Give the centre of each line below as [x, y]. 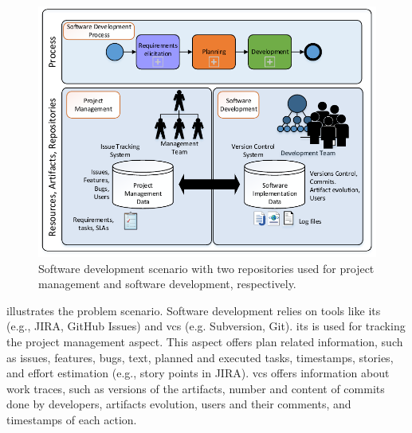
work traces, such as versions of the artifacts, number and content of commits [196, 388]
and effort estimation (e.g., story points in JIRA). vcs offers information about [198, 373]
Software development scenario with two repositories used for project [206, 268]
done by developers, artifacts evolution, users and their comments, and [179, 404]
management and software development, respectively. [167, 284]
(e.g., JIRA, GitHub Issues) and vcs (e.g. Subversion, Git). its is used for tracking [206, 326]
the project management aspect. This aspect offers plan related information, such [205, 341]
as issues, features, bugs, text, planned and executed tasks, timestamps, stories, [200, 357]
